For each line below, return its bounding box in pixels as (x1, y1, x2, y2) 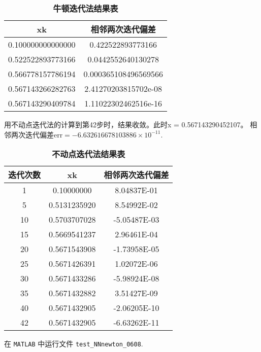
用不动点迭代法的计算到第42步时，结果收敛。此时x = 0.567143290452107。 (4, 119, 248, 129)
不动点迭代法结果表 (52, 148, 125, 160)
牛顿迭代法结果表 (53, 3, 118, 14)
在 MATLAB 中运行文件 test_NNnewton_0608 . (4, 338, 143, 349)
